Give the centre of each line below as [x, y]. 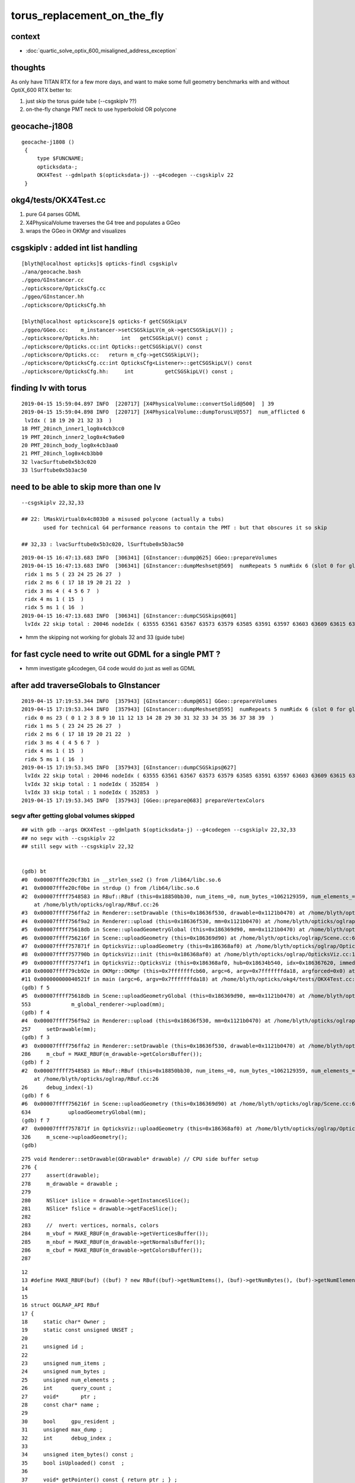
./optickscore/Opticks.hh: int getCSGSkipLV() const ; [115, 338]
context [26, 36]
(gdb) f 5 [35, 987]
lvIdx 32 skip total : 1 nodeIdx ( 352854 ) [92, 784]
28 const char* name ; [61, 1405]
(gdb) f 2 [35, 1062]
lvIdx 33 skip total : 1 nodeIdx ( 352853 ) [92, 793]
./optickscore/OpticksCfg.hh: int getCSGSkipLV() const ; [128, 371]
